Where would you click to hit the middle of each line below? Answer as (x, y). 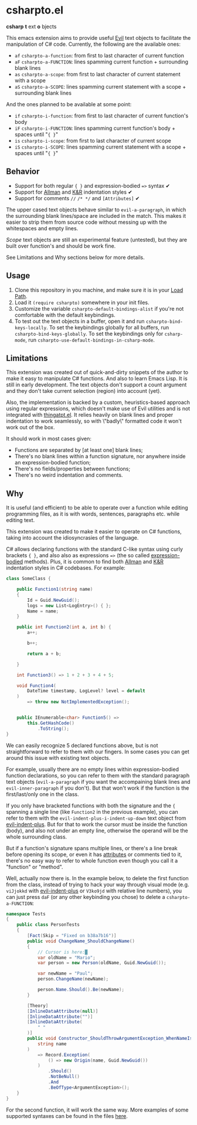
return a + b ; (44, 654)
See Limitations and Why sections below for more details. (75, 257)
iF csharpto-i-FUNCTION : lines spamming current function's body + (95, 128)
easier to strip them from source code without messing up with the (86, 222)
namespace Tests (26, 914)
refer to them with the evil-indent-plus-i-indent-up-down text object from (96, 818)
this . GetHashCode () (51, 723)
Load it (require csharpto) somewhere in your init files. (82, 302)
